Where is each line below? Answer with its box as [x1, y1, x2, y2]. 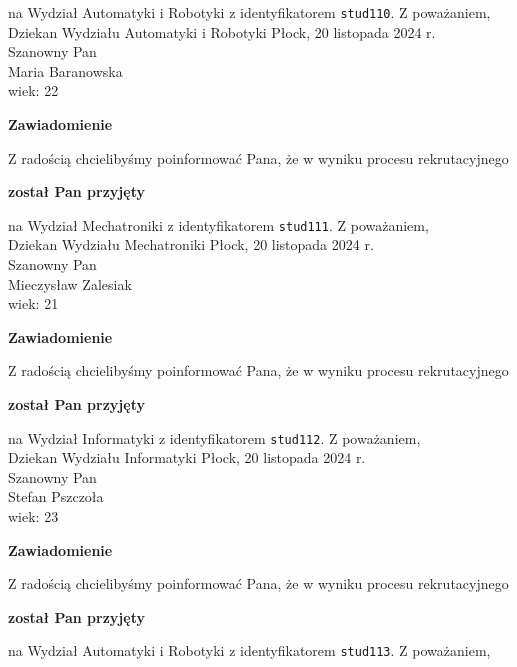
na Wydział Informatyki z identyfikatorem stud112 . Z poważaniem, [8, 427, 421, 448]
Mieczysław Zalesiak [8, 273, 132, 294]
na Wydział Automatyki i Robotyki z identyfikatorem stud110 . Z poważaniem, [8, 2, 491, 22]
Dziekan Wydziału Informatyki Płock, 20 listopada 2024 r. [8, 447, 366, 468]
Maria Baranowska [8, 60, 123, 81]
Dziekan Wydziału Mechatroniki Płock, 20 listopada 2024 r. [8, 234, 374, 255]
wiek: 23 [8, 506, 59, 527]
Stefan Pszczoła [8, 486, 104, 507]
